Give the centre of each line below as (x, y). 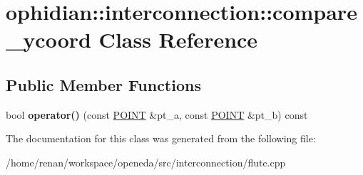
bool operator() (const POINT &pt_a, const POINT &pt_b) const (157, 114)
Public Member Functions (103, 84)
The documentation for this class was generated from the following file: (161, 138)
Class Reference (178, 39)
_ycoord (48, 39)
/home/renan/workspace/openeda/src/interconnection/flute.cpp (146, 162)
